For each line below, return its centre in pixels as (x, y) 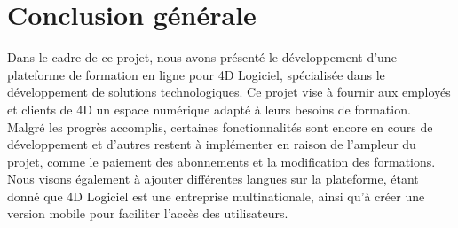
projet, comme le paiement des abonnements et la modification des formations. (221, 161)
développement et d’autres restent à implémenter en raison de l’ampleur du (212, 144)
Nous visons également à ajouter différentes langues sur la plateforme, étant (213, 179)
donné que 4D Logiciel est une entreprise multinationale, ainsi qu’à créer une (216, 196)
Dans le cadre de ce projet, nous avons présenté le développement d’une (202, 57)
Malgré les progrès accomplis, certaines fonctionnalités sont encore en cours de (220, 126)
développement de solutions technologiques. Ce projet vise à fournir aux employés (229, 92)
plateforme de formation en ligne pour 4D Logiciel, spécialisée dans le (196, 74)
